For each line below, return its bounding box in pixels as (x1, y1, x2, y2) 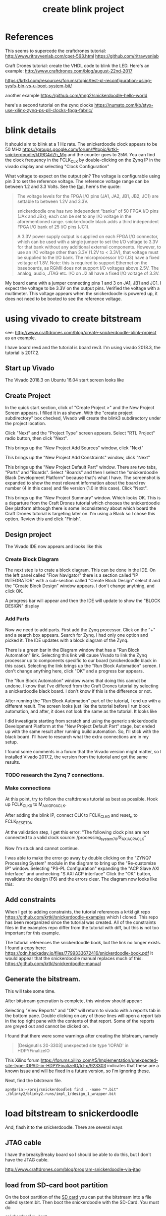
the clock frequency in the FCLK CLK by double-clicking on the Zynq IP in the (5, 157, 161, 164)
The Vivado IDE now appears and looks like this (5, 544, 103, 549)
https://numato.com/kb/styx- (94, 102, 154, 108)
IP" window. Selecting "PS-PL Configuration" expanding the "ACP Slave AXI (5, 865, 160, 871)
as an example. (5, 335, 36, 341)
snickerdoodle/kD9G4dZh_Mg (5, 151, 67, 157)
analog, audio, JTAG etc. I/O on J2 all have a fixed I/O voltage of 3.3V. (17, 270, 160, 276)
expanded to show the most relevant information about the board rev (5, 480, 146, 486)
